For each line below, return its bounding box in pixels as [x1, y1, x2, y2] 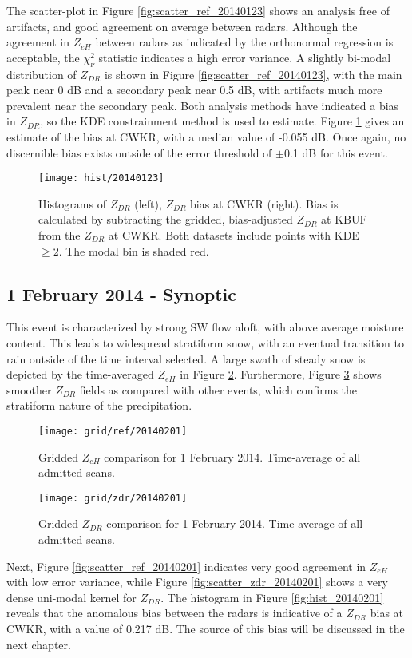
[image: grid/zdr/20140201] [38, 492, 188, 504]
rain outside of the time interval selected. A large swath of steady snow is [6, 350, 366, 367]
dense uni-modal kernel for [6, 589, 137, 605]
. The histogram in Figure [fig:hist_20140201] [160, 589, 384, 605]
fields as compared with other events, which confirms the [79, 381, 358, 398]
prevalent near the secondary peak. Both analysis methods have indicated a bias [6, 97, 399, 113]
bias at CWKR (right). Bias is [190, 195, 339, 212]
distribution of [6, 65, 77, 82]
